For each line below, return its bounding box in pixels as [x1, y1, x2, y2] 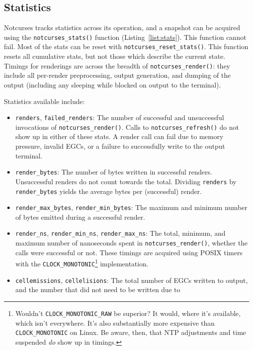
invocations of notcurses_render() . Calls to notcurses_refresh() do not [15, 122, 239, 132]
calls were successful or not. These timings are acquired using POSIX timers [15, 247, 243, 257]
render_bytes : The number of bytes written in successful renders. [15, 167, 212, 177]
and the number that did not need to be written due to [15, 284, 181, 295]
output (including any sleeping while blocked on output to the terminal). [4, 79, 221, 89]
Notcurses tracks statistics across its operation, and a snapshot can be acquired [4, 22, 240, 33]
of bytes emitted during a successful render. [15, 211, 145, 222]
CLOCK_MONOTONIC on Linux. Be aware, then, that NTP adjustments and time [15, 327, 246, 337]
